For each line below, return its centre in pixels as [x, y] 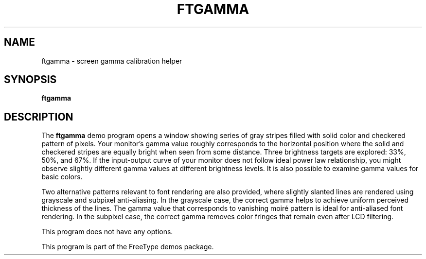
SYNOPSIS [30, 80]
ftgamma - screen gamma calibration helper [112, 61]
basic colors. [62, 177]
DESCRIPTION [39, 117]
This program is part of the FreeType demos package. [128, 247]
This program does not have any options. [107, 232]
